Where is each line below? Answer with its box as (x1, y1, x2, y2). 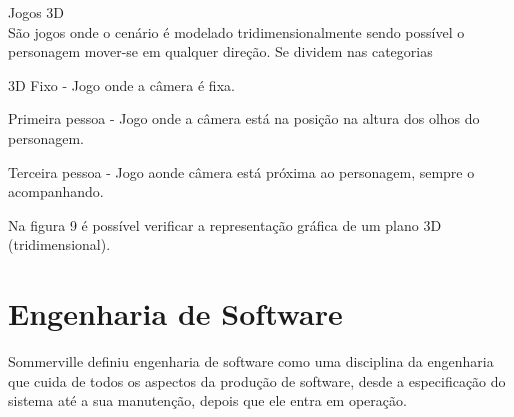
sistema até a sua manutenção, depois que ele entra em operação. (8, 390, 407, 411)
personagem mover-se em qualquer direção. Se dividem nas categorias (8, 41, 433, 62)
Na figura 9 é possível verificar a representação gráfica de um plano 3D (8, 214, 442, 235)
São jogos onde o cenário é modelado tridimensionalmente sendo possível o (8, 21, 465, 42)
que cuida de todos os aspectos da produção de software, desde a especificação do (8, 370, 506, 391)
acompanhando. (8, 181, 104, 202)
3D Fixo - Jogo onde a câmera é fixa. (8, 74, 235, 95)
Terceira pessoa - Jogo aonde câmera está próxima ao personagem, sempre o (8, 161, 475, 182)
